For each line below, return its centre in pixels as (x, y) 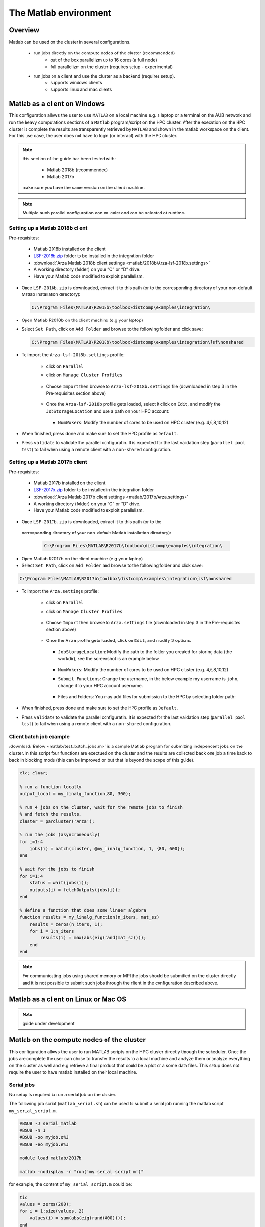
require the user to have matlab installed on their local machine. (73, 1072)
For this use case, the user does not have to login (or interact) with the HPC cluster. (93, 136)
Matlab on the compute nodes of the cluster (77, 1040)
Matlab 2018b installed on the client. (70, 249)
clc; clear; (34, 773)
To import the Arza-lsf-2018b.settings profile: (73, 355)
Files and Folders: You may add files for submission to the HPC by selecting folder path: (147, 696)
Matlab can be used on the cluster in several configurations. (70, 42)
